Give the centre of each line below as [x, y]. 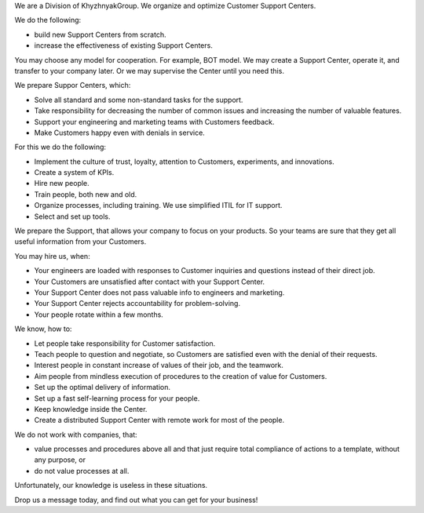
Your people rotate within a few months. [99, 315]
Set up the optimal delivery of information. [102, 387]
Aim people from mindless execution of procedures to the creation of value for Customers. [181, 376]
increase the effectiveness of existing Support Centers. [124, 45]
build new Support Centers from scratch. [100, 35]
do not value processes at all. [82, 471]
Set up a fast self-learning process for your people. [117, 398]
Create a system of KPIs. [74, 173]
